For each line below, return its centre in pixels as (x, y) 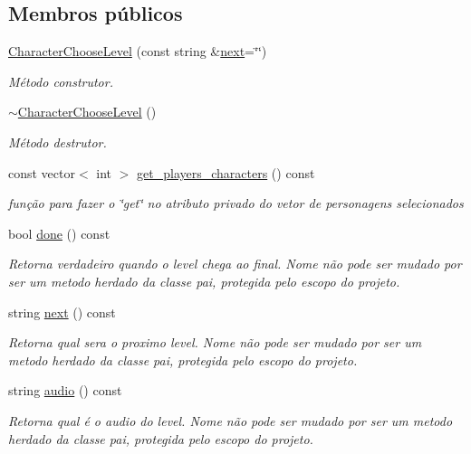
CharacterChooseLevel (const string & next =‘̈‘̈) (138, 51)
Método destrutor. (58, 142)
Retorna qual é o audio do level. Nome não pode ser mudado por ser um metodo (231, 420)
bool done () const (59, 233)
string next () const (62, 312)
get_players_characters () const (226, 172)
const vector (42, 172)
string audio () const (65, 390)
